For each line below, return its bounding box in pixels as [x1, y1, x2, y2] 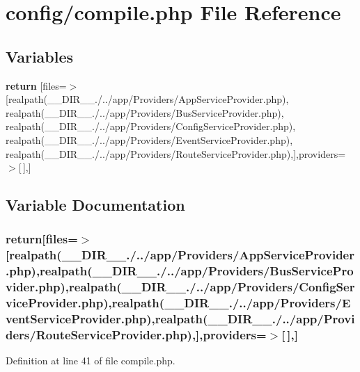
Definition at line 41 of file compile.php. [6, 353, 175, 368]
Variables [6, 45, 74, 67]
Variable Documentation [6, 194, 185, 216]
